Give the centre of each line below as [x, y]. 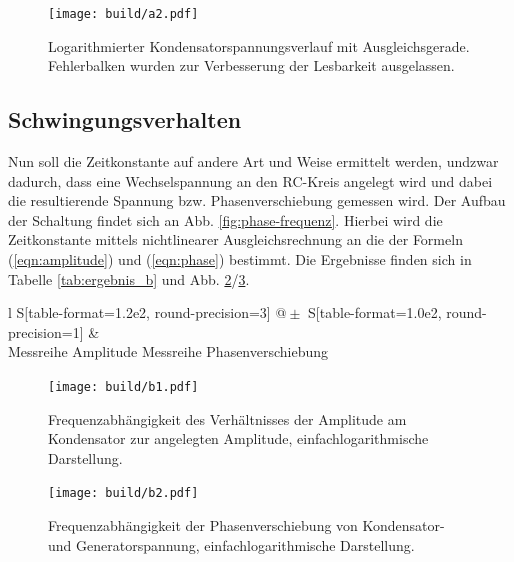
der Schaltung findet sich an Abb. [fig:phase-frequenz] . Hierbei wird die [225, 219]
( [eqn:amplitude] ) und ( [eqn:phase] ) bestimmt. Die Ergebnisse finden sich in [240, 259]
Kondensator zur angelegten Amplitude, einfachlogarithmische [238, 438]
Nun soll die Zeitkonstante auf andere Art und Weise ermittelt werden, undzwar [253, 161]
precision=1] [46, 331]
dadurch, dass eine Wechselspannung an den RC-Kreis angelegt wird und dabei [250, 180]
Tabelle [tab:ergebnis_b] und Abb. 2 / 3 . [129, 278]
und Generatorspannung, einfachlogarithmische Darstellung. [231, 544]
